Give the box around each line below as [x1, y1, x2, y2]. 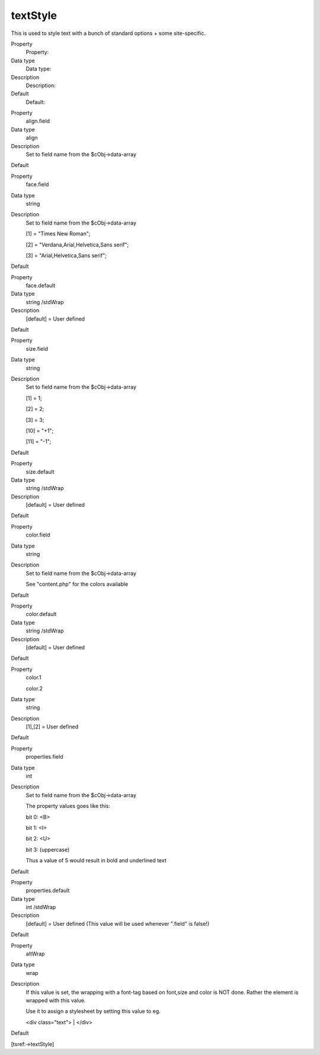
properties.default [25, 887, 70, 894]
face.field [25, 181, 49, 188]
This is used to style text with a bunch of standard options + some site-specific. [11, 30, 206, 37]
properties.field [25, 753, 63, 760]
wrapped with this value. [25, 997, 86, 1004]
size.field [25, 345, 49, 352]
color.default [25, 610, 57, 618]
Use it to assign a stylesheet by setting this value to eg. [25, 1008, 161, 1015]
